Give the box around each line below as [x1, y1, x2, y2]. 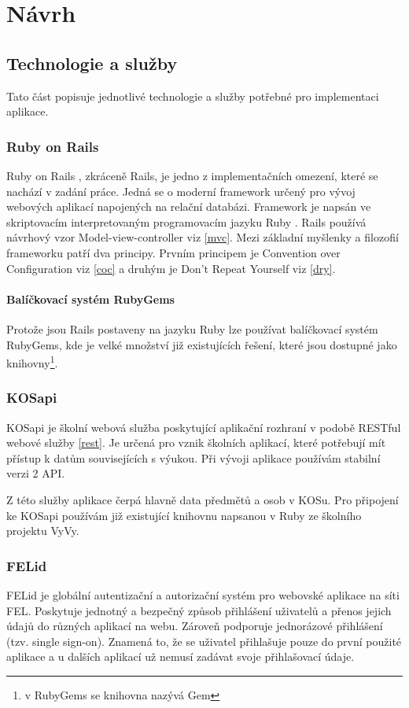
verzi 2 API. [6, 465, 65, 481]
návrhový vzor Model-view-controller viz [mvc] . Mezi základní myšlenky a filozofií [6, 229, 399, 245]
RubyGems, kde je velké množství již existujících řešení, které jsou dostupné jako [6, 336, 397, 352]
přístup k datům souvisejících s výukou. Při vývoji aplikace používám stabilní [6, 449, 381, 466]
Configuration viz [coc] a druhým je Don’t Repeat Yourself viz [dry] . [6, 260, 336, 276]
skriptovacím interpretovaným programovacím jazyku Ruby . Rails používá [6, 213, 367, 230]
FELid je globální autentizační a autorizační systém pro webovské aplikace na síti [6, 586, 400, 603]
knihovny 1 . [6, 352, 58, 371]
